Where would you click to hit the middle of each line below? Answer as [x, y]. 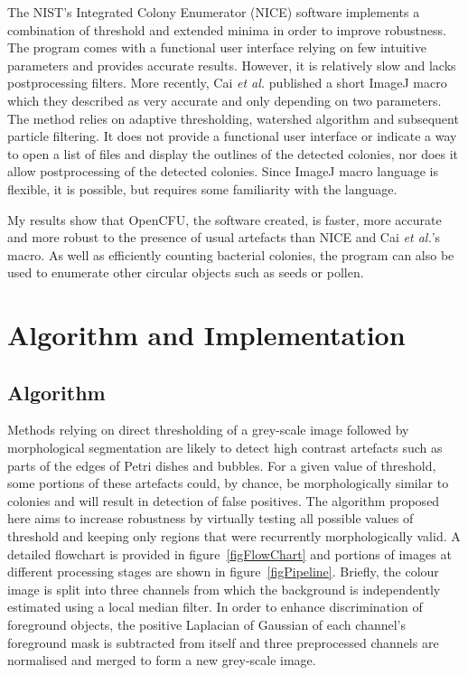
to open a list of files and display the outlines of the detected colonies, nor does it [233, 153]
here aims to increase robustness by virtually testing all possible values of [211, 518]
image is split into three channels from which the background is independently [224, 589]
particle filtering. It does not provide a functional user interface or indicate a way [232, 136]
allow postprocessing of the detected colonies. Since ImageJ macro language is [223, 171]
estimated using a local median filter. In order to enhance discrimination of [215, 607]
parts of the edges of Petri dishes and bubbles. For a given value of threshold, [222, 465]
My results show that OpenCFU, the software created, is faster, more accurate [225, 219]
